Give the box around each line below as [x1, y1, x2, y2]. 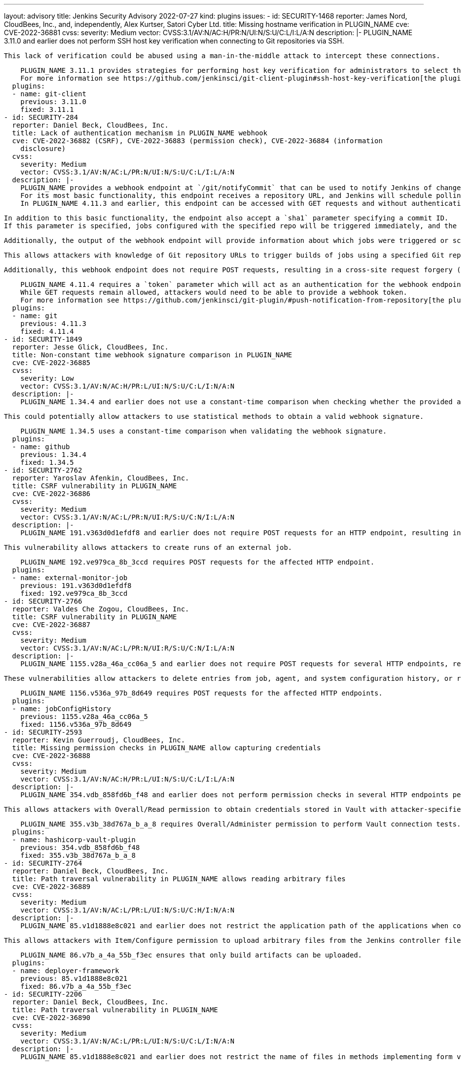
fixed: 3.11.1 [20, 106, 74, 113]
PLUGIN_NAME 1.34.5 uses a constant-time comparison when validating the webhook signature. [20, 427, 387, 435]
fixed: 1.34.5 [20, 458, 74, 466]
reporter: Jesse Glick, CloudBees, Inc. [12, 343, 169, 351]
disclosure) [20, 145, 66, 152]
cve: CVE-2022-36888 [12, 752, 91, 760]
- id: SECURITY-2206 [4, 990, 83, 998]
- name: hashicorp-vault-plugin [12, 836, 136, 844]
